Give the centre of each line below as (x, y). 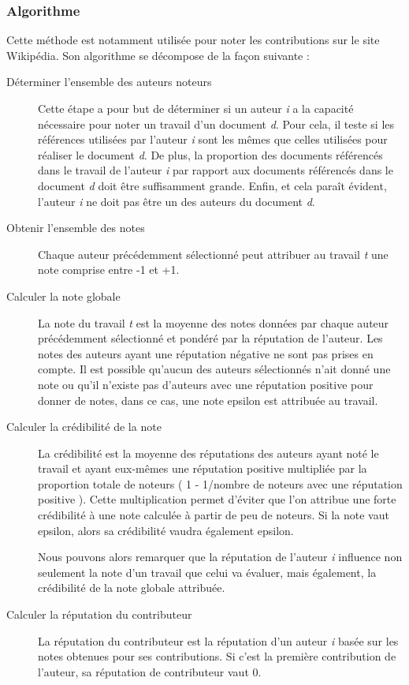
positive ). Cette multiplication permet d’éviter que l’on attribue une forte (217, 499)
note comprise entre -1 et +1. (109, 270)
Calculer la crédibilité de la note (84, 427)
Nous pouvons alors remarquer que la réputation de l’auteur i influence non (220, 557)
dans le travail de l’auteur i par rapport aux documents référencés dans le (216, 170)
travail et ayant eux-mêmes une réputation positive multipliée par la (203, 468)
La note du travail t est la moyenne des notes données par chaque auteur (214, 322)
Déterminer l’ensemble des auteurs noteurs (109, 82)
